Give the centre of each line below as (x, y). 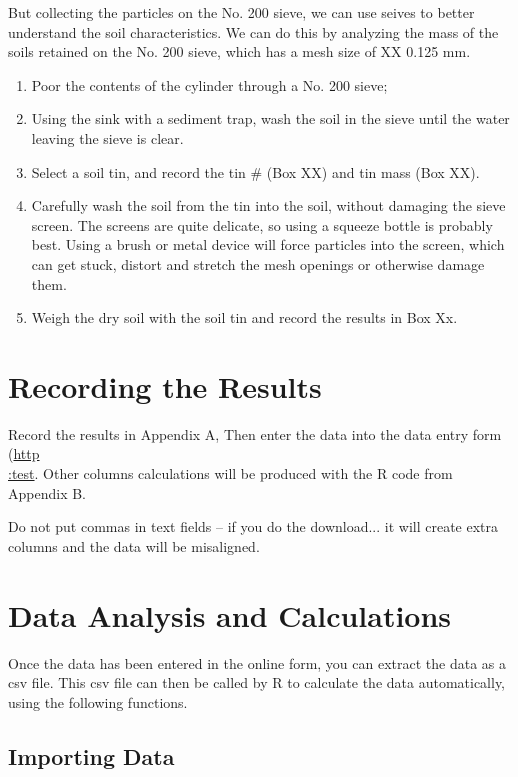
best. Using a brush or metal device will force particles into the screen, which (268, 244)
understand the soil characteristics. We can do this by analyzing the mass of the (253, 31)
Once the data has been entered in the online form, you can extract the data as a (257, 662)
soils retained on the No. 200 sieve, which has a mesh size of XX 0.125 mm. (239, 51)
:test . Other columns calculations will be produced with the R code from (230, 473)
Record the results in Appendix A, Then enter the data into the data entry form (255, 433)
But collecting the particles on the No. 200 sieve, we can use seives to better (241, 12)
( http (24, 453)
